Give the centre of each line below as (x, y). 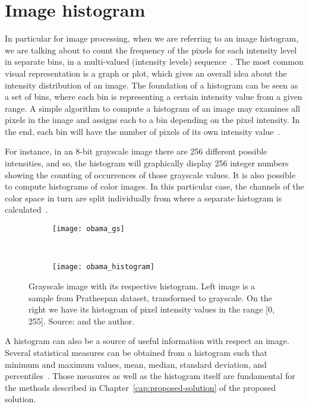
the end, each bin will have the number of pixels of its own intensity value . (143, 131)
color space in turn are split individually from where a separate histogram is (144, 198)
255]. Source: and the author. (82, 321)
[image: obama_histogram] (103, 267)
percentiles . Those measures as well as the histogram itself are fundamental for (150, 376)
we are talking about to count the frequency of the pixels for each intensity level (151, 50)
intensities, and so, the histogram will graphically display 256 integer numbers (147, 163)
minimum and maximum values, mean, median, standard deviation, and (136, 364)
